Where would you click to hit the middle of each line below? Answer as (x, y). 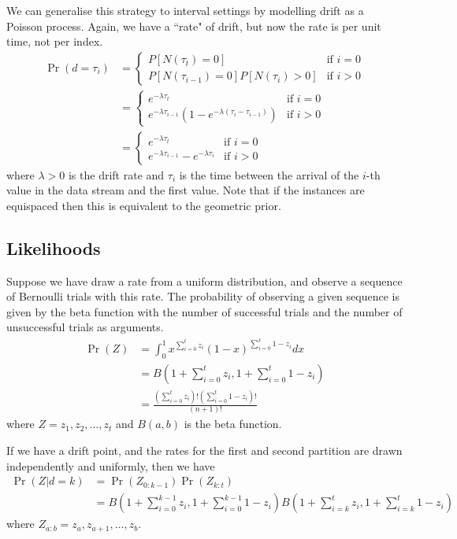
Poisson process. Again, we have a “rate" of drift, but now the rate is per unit (194, 26)
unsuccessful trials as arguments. (85, 327)
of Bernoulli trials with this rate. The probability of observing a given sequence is (203, 296)
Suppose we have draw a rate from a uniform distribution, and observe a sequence (204, 281)
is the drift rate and (116, 174)
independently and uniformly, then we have (111, 465)
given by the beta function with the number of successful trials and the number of (204, 311)
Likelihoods (54, 247)
